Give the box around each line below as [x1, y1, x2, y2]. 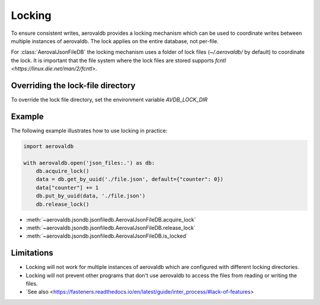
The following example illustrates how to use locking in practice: [11, 127, 168, 134]
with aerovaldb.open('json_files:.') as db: [23, 160, 155, 166]
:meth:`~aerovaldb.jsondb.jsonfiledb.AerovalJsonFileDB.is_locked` [25, 232, 188, 239]
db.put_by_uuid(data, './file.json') [36, 193, 146, 199]
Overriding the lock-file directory [11, 80, 136, 90]
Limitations [11, 248, 53, 258]
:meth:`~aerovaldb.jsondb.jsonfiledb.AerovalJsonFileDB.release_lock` [25, 225, 196, 232]
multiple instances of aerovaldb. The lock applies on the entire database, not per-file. [11, 37, 219, 44]
